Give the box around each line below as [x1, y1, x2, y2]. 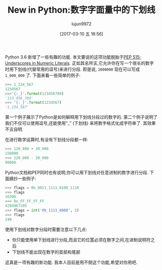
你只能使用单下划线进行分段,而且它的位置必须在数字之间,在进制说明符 [12, 237, 151, 243]
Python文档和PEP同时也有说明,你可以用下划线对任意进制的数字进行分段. [5, 169, 149, 175]
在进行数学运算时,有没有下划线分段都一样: [5, 137, 89, 143]
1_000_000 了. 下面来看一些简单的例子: [5, 72, 81, 78]
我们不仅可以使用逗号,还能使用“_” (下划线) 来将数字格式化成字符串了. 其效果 [5, 120, 156, 126]
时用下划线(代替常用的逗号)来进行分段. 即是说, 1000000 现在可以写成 [5, 66, 140, 72]
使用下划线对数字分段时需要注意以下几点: [5, 226, 87, 232]
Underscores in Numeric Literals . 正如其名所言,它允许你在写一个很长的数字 [5, 60, 154, 66]
